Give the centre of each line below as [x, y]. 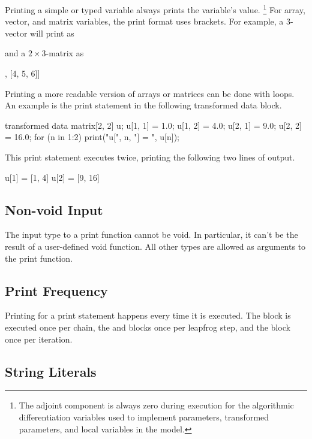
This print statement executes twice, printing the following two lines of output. [150, 157]
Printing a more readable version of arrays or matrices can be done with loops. [150, 93]
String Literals [51, 371]
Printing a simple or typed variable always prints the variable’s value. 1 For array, [155, 9]
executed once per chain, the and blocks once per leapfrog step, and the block [148, 327]
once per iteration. [39, 339]
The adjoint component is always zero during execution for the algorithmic [156, 405]
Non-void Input [54, 209]
